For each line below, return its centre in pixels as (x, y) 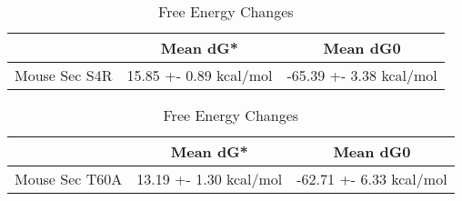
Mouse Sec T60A (69, 179)
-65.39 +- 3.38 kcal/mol (362, 75)
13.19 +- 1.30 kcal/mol (210, 179)
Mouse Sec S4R (64, 75)
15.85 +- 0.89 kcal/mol (200, 75)
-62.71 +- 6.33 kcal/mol (372, 179)
